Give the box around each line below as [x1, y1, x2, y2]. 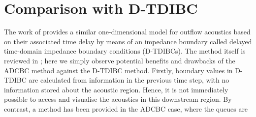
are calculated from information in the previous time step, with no [29, 75, 229, 85]
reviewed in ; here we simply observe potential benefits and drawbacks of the [4, 55, 235, 65]
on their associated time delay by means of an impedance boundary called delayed [4, 36, 252, 46]
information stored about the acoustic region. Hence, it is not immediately [4, 84, 228, 94]
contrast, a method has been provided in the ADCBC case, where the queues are [4, 103, 248, 114]
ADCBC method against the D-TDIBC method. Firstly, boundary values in [4, 65, 233, 75]
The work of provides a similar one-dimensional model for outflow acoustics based [4, 27, 251, 37]
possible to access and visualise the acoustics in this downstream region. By [4, 94, 232, 104]
